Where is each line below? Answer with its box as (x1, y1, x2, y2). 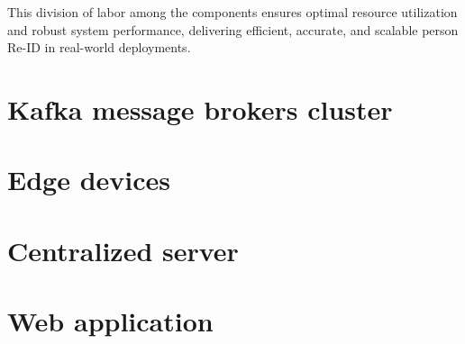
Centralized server (7, 231, 239, 268)
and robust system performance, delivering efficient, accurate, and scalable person (7, 20, 459, 39)
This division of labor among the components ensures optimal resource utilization (7, 3, 458, 21)
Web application (7, 303, 214, 339)
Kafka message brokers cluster (7, 90, 393, 127)
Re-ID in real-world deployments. (7, 38, 191, 57)
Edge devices (7, 161, 170, 198)
